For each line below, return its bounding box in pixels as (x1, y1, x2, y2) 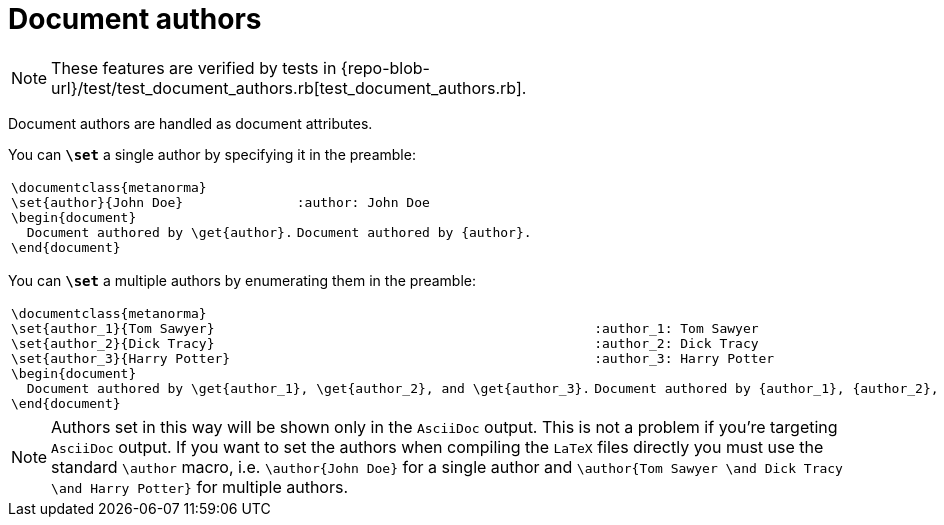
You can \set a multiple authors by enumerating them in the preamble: (8, 271, 476, 289)
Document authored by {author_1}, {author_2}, (594, 380, 939, 396)
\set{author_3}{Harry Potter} (11, 350, 231, 366)
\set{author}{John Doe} (11, 194, 184, 210)
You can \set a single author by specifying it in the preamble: (8, 145, 416, 163)
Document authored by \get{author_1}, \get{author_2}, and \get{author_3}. (26, 380, 591, 396)
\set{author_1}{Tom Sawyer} (11, 320, 215, 336)
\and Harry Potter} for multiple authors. (51, 476, 349, 497)
